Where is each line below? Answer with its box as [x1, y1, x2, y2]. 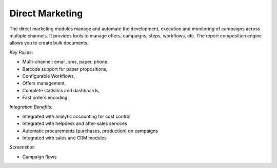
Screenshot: [9, 144, 35, 151]
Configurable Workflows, [22, 73, 75, 79]
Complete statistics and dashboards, [22, 87, 100, 93]
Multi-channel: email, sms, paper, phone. [22, 59, 109, 65]
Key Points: [9, 49, 33, 55]
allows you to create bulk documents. [9, 40, 89, 46]
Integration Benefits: [9, 104, 53, 110]
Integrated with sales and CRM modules [22, 135, 107, 141]
